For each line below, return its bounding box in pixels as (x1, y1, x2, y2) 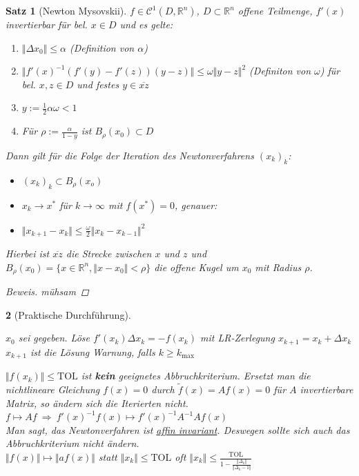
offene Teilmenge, (237, 3, 313, 17)
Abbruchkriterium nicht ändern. (6, 436, 139, 450)
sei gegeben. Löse (18, 330, 90, 345)
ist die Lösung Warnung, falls (30, 344, 155, 359)
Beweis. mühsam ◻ (6, 284, 89, 299)
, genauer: (175, 197, 217, 212)
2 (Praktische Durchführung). (6, 307, 131, 321)
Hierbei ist (6, 246, 50, 261)
